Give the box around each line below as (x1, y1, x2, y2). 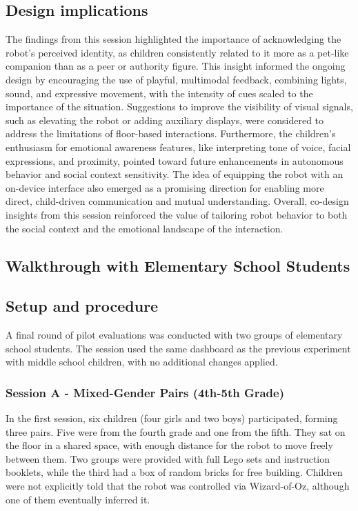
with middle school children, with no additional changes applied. (6, 354, 278, 369)
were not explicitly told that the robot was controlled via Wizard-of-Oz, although (6, 479, 350, 493)
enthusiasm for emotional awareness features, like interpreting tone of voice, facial (6, 139, 351, 154)
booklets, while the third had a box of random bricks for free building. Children (6, 465, 343, 479)
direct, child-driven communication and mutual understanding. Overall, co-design (6, 194, 349, 208)
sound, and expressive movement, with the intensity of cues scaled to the (6, 86, 313, 100)
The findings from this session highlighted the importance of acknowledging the (6, 32, 341, 46)
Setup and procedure (6, 295, 159, 317)
